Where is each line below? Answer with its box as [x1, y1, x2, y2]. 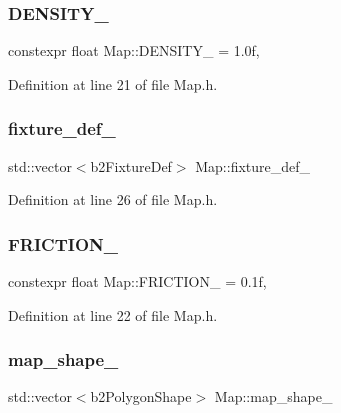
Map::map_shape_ [214, 386, 333, 407]
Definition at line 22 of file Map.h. [8, 304, 218, 325]
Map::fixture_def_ [195, 155, 311, 176]
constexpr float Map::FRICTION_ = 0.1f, [8, 271, 267, 292]
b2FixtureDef [90, 155, 172, 176]
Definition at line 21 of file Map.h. [8, 73, 218, 94]
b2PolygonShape [90, 386, 192, 407]
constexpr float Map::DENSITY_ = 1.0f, [8, 40, 260, 61]
